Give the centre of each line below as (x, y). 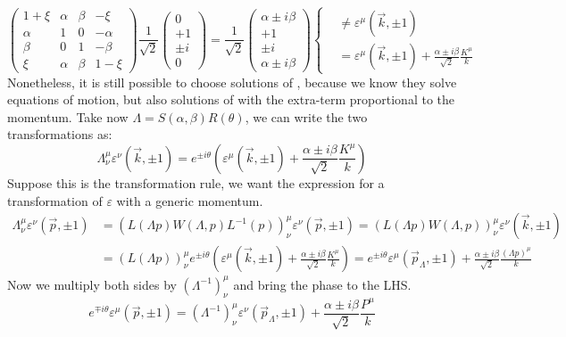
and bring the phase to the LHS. (322, 284)
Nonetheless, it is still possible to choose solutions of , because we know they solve (232, 82)
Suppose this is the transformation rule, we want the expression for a (196, 182)
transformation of (55, 200)
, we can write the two (306, 116)
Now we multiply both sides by (92, 284)
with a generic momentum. (190, 200)
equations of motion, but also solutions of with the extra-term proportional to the (231, 99)
